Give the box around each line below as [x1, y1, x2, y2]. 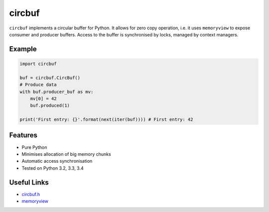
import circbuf [19, 61, 57, 67]
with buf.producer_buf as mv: [19, 89, 94, 95]
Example [9, 45, 37, 53]
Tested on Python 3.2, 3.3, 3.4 [21, 165, 84, 171]
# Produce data [19, 82, 57, 88]
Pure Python [21, 144, 47, 150]
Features [9, 131, 37, 139]
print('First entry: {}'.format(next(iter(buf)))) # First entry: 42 [19, 117, 193, 122]
